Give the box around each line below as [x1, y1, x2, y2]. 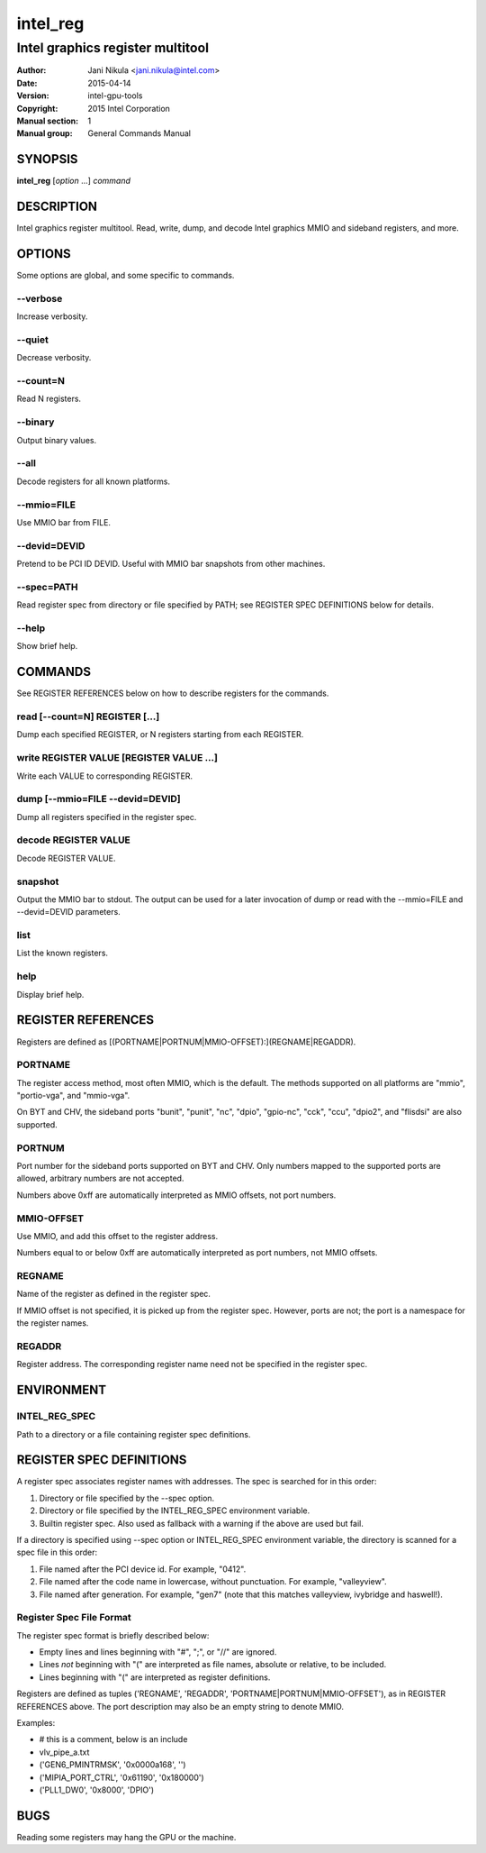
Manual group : [16, 128, 73, 139]
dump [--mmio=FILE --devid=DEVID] [16, 793, 182, 806]
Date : [16, 78, 38, 88]
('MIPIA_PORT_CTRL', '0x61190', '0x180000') [39, 1772, 204, 1783]
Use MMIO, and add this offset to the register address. [16, 1230, 219, 1241]
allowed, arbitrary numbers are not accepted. [16, 1173, 184, 1184]
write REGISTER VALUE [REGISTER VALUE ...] [16, 752, 218, 764]
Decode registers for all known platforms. [16, 476, 171, 487]
